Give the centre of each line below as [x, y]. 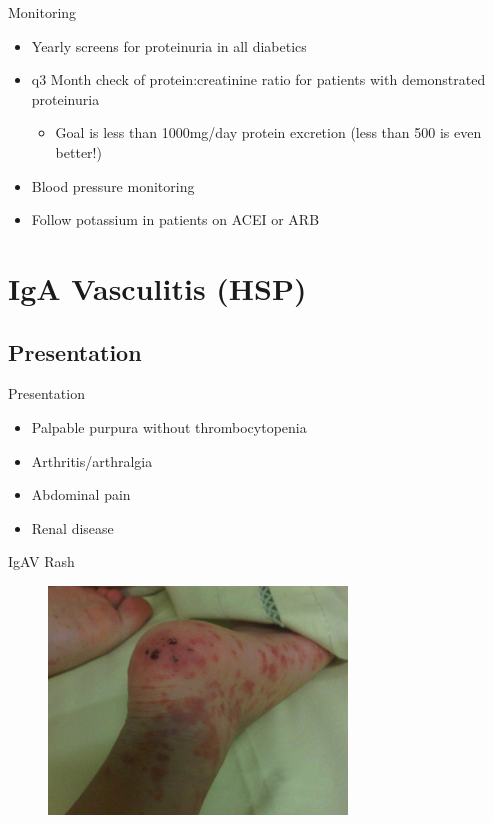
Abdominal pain [81, 494]
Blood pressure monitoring [113, 185]
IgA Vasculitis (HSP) [157, 287]
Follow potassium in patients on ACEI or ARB [175, 219]
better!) [78, 151]
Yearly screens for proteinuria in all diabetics [169, 45]
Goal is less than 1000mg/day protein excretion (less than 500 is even [268, 132]
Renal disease [72, 527]
